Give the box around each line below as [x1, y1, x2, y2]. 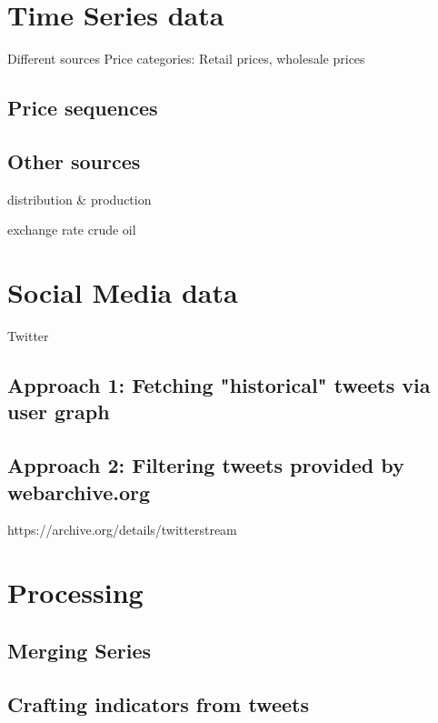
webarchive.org [7, 477, 151, 506]
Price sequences [7, 94, 158, 122]
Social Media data [7, 274, 238, 311]
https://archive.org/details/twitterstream [7, 520, 237, 539]
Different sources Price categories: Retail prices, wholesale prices [7, 49, 365, 68]
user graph [7, 397, 110, 426]
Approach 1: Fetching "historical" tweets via [7, 371, 431, 398]
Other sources [7, 146, 141, 175]
